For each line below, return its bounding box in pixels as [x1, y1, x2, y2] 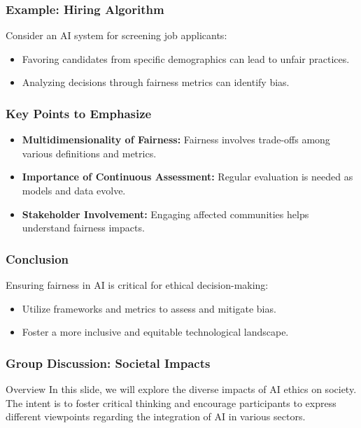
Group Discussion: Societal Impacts [6, 354, 211, 371]
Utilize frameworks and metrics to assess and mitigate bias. [22, 301, 276, 315]
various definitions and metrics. [22, 145, 157, 160]
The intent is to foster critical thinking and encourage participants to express [6, 395, 337, 410]
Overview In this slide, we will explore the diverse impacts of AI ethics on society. [6, 382, 357, 396]
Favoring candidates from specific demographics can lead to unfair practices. [22, 51, 350, 66]
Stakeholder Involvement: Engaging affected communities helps [22, 206, 309, 221]
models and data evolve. [22, 183, 126, 197]
